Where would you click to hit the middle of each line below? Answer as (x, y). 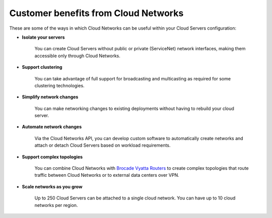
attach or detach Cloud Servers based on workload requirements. (103, 145)
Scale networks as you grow (52, 186)
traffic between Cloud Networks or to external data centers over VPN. (107, 175)
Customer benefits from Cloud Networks (96, 13)
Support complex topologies (52, 157)
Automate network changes (52, 127)
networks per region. (56, 205)
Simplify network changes (50, 97)
